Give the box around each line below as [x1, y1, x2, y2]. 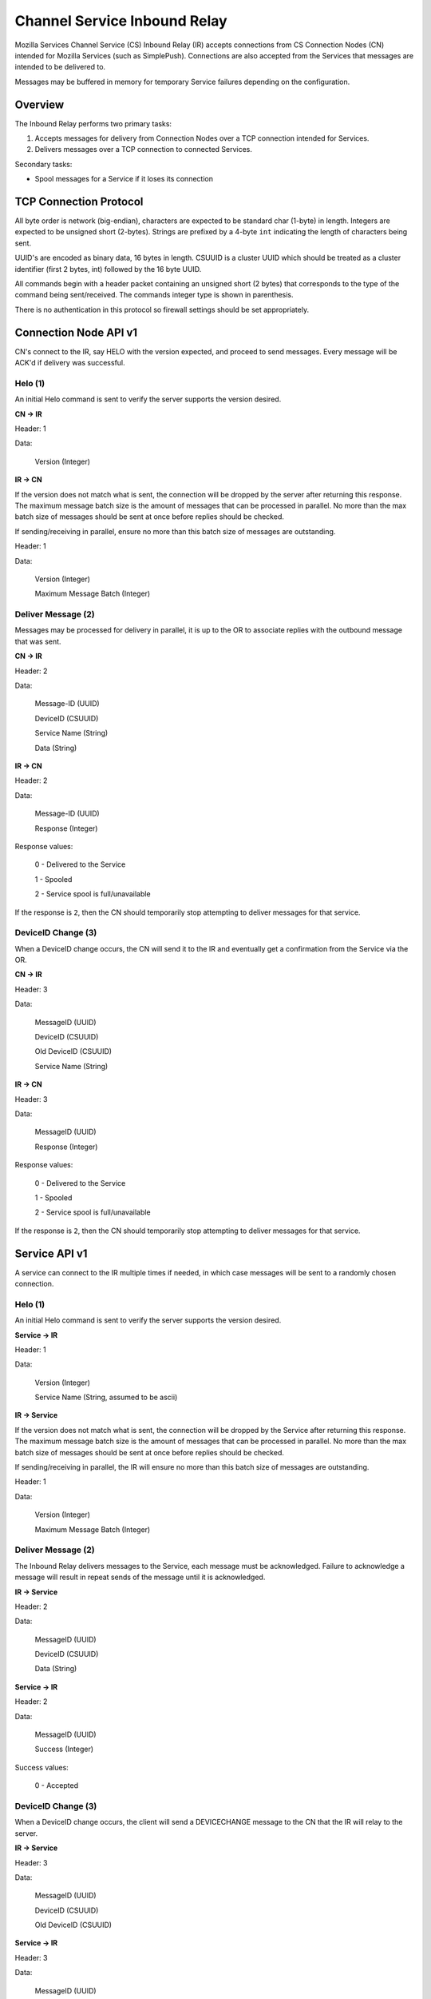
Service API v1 [14, 1247, 88, 1260]
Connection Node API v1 [14, 325, 138, 339]
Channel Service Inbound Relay [14, 12, 227, 30]
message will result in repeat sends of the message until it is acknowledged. [14, 1572, 266, 1582]
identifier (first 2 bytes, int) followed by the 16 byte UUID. [14, 264, 202, 273]
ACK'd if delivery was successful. [14, 358, 125, 368]
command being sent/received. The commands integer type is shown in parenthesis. [14, 290, 295, 300]
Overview [14, 98, 65, 111]
